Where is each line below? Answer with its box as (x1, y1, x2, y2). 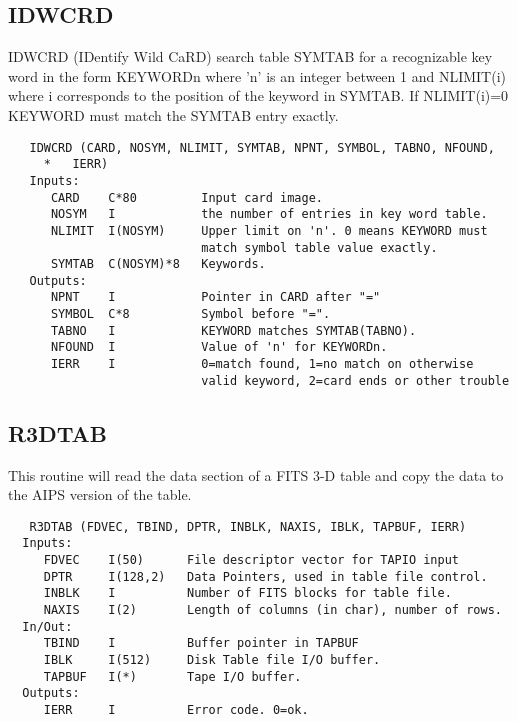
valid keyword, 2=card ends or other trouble (201, 373, 510, 388)
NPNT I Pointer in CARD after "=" (50, 290, 381, 305)
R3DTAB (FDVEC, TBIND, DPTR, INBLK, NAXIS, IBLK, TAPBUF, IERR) (29, 519, 467, 534)
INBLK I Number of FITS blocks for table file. (43, 586, 452, 601)
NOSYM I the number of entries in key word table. (50, 207, 488, 222)
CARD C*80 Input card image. (50, 190, 323, 205)
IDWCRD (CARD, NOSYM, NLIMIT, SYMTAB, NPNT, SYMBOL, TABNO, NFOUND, (29, 140, 495, 155)
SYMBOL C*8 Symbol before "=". (50, 307, 331, 322)
